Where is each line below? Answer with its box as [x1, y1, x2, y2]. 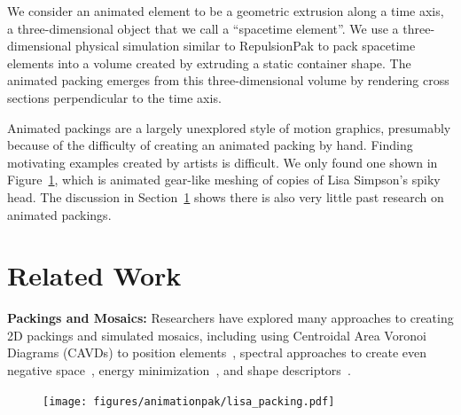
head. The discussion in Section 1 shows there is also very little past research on [7, 187, 444, 206]
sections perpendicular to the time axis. [7, 88, 222, 106]
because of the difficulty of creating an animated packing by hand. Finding [7, 136, 413, 154]
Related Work [7, 257, 182, 294]
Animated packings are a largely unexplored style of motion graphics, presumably [7, 118, 451, 137]
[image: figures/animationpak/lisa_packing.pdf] [43, 395, 335, 408]
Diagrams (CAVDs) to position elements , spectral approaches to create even [7, 343, 427, 362]
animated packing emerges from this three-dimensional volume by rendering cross [7, 71, 449, 90]
